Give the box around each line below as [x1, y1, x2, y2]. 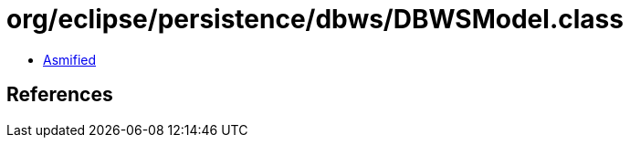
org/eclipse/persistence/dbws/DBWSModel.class [6, 4, 624, 35]
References [6, 83, 113, 107]
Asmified [43, 51, 97, 67]
